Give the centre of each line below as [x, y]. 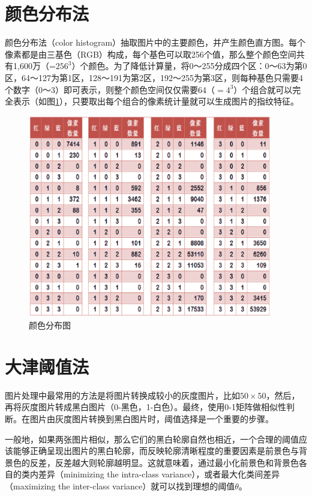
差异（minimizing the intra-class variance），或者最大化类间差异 [159, 474]
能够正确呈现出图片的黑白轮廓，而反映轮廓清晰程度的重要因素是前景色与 [156, 451]
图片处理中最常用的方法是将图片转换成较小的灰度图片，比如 [122, 395]
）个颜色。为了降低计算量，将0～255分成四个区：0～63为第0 [189, 66]
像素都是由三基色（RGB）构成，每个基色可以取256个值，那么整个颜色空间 [151, 54]
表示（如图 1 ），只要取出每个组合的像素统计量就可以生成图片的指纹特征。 [156, 101]
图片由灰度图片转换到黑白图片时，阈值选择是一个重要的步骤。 [151, 418]
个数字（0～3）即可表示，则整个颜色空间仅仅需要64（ [110, 89]
